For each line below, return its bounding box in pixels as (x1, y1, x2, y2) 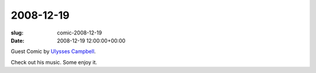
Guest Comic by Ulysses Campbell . (11, 48, 96, 55)
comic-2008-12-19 (57, 29, 102, 36)
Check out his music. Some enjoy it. (11, 58, 98, 65)
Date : (11, 37, 25, 44)
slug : (11, 29, 23, 36)
